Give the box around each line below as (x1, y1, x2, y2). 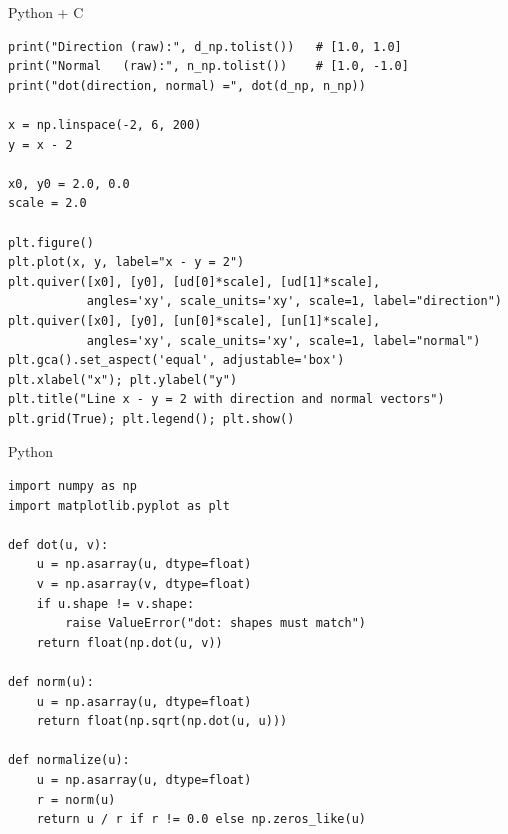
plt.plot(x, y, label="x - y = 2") (8, 255, 245, 270)
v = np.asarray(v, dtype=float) (36, 577, 252, 592)
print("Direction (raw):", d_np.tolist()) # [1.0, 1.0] (8, 39, 402, 54)
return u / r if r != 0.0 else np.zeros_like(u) (36, 812, 366, 827)
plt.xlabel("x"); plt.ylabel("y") (8, 372, 238, 387)
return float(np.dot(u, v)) (36, 635, 223, 650)
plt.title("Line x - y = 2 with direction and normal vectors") (8, 392, 445, 407)
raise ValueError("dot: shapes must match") (65, 616, 366, 631)
